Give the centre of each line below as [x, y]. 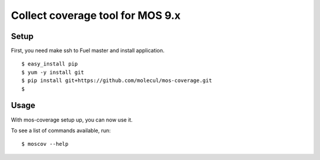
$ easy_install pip [50, 64]
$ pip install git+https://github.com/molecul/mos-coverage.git [117, 81]
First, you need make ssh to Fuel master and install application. [88, 51]
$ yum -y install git [53, 72]
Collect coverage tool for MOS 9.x [96, 15]
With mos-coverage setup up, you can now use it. [72, 120]
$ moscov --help [45, 144]
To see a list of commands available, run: [61, 130]
